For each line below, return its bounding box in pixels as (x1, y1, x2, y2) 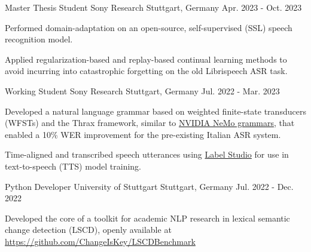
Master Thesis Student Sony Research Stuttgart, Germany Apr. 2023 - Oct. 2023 (5, 1, 302, 13)
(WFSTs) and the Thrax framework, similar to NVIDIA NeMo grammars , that (5, 116, 295, 129)
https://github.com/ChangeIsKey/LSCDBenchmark (5, 235, 196, 247)
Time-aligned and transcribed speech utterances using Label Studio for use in (5, 148, 289, 161)
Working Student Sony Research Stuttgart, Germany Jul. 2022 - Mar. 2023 (5, 84, 280, 97)
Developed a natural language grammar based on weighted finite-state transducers (5, 105, 306, 117)
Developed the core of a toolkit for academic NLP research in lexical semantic (5, 211, 290, 224)
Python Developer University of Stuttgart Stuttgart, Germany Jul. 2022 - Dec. (5, 180, 294, 192)
